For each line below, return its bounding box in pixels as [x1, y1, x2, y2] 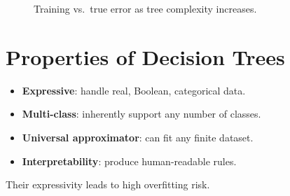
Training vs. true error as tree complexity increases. [34, 1, 257, 15]
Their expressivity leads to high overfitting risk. [6, 177, 210, 192]
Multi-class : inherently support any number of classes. [22, 106, 261, 121]
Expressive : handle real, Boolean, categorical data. [22, 83, 246, 97]
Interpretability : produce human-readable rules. [22, 153, 237, 168]
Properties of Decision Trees [6, 42, 285, 71]
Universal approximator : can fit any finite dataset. [22, 129, 254, 144]
